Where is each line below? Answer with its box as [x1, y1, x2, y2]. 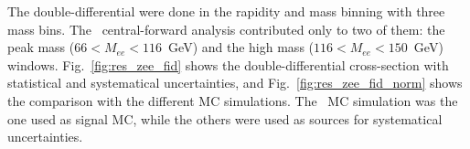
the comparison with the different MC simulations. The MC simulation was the [7, 90, 458, 110]
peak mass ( [7, 37, 75, 57]
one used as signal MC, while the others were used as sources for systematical [7, 109, 443, 128]
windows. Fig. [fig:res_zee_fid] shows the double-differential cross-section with [7, 55, 449, 74]
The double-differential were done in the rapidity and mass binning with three [7, 2, 445, 20]
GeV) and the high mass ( [168, 37, 315, 57]
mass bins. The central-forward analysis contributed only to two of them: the [7, 19, 445, 38]
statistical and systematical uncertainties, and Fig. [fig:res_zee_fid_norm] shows [7, 73, 463, 92]
